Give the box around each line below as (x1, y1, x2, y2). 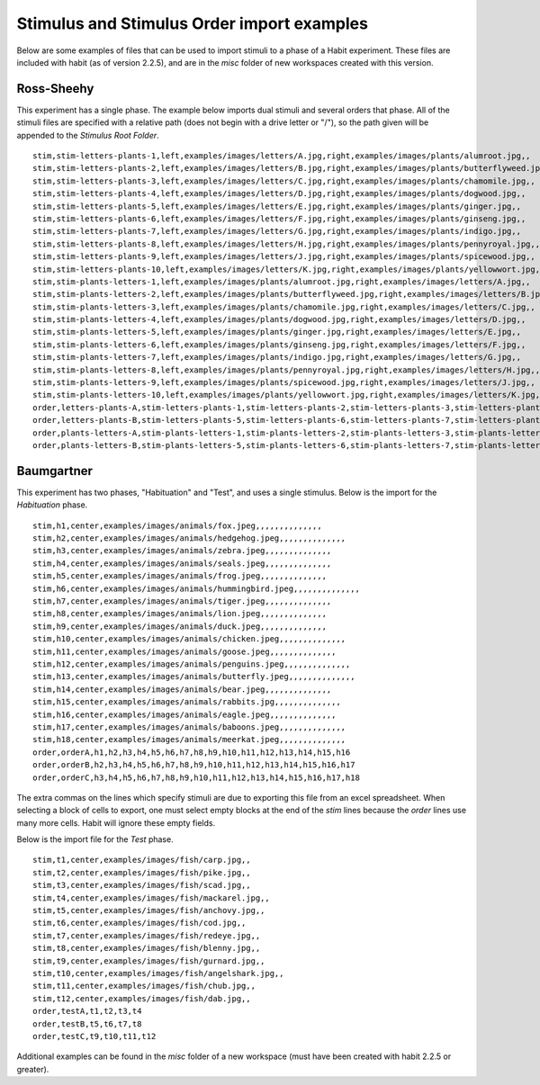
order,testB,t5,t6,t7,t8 (32, 1018, 142, 1029)
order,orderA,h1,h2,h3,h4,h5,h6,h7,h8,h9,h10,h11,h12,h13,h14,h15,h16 (32, 747, 351, 758)
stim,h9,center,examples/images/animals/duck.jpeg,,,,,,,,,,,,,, (32, 621, 328, 632)
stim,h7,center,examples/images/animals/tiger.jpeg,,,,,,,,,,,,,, (32, 596, 332, 606)
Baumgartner (16, 463, 94, 479)
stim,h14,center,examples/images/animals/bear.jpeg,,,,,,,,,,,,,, (32, 684, 332, 695)
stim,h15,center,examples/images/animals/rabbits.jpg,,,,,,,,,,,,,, (32, 697, 341, 707)
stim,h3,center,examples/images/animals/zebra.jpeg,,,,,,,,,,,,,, (32, 545, 332, 556)
